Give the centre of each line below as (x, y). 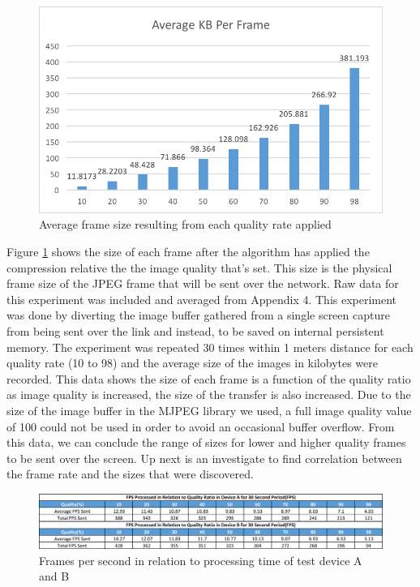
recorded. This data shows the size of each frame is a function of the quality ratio (209, 378)
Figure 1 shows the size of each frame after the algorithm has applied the (188, 252)
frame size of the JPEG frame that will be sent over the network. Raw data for (203, 283)
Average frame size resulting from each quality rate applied (185, 224)
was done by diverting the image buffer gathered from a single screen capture (198, 315)
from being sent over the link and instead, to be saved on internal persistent (195, 331)
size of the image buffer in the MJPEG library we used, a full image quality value (209, 410)
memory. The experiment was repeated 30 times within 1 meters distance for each (210, 347)
